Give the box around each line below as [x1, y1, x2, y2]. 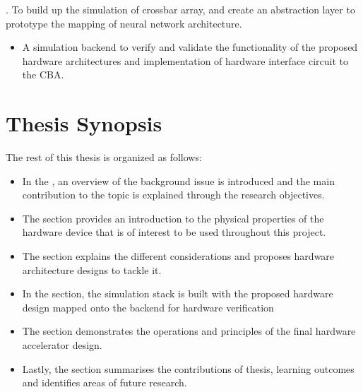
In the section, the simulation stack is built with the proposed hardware [22, 286, 333, 301]
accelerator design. [22, 338, 102, 352]
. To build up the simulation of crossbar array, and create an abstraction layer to [6, 2, 355, 16]
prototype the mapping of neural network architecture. [6, 16, 242, 30]
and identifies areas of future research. [22, 375, 187, 390]
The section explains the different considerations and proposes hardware [22, 249, 335, 263]
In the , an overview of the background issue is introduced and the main [22, 173, 335, 188]
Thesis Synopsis [6, 109, 162, 138]
